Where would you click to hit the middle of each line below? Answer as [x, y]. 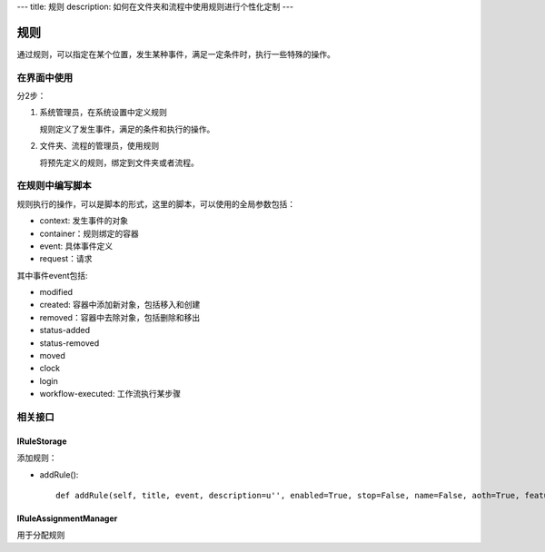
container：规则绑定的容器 [89, 233]
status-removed [69, 343]
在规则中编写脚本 [54, 186]
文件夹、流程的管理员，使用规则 [99, 146]
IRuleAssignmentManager [67, 518]
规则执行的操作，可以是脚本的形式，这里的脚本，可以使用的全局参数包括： [156, 203]
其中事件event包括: [52, 275]
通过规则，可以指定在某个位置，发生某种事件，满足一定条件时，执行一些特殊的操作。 [176, 54]
